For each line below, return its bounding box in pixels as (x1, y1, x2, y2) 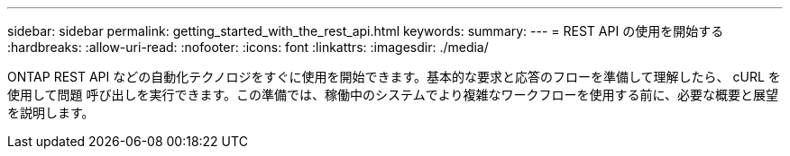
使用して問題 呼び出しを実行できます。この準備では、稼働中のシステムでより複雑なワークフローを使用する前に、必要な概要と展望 (7, 87, 778, 102)
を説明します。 (7, 105, 95, 120)
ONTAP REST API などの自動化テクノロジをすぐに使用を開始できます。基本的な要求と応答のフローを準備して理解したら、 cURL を (7, 69, 781, 84)
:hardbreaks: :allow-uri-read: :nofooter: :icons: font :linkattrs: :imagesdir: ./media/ (7, 39, 489, 55)
